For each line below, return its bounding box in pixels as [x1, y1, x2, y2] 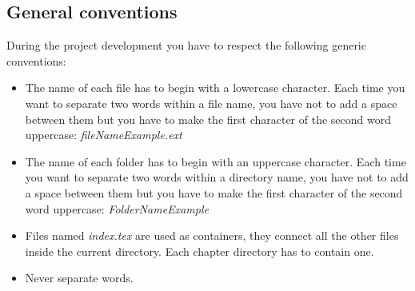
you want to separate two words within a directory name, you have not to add [25, 169, 409, 185]
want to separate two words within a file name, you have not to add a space [25, 94, 397, 111]
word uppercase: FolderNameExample [25, 200, 209, 217]
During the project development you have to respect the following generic [6, 37, 366, 54]
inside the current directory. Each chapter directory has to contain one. [25, 242, 374, 259]
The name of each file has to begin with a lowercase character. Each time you [25, 79, 405, 96]
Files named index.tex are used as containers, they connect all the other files [25, 227, 399, 244]
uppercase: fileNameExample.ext [25, 126, 182, 143]
